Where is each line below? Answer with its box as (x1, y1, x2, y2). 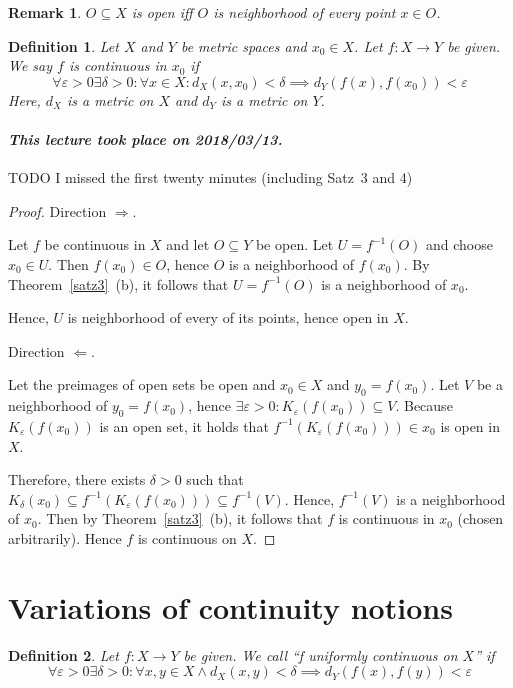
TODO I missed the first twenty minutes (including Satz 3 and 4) (8, 167, 413, 188)
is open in (440, 415, 500, 436)
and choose (426, 234, 493, 255)
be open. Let (255, 234, 334, 255)
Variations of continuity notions (8, 586, 453, 627)
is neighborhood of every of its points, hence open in (67, 307, 389, 328)
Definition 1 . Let (8, 35, 119, 56)
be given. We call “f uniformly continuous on (183, 644, 458, 665)
